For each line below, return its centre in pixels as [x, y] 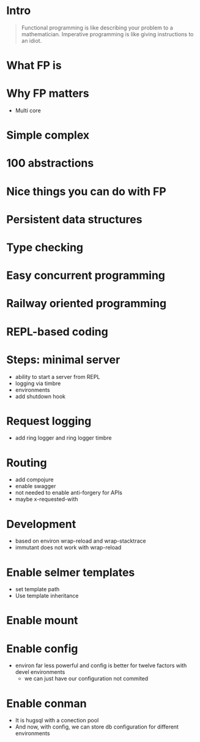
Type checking [45, 247]
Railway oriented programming [87, 304]
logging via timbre [38, 383]
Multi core [28, 110]
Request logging [49, 421]
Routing [27, 463]
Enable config [42, 648]
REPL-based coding [57, 331]
